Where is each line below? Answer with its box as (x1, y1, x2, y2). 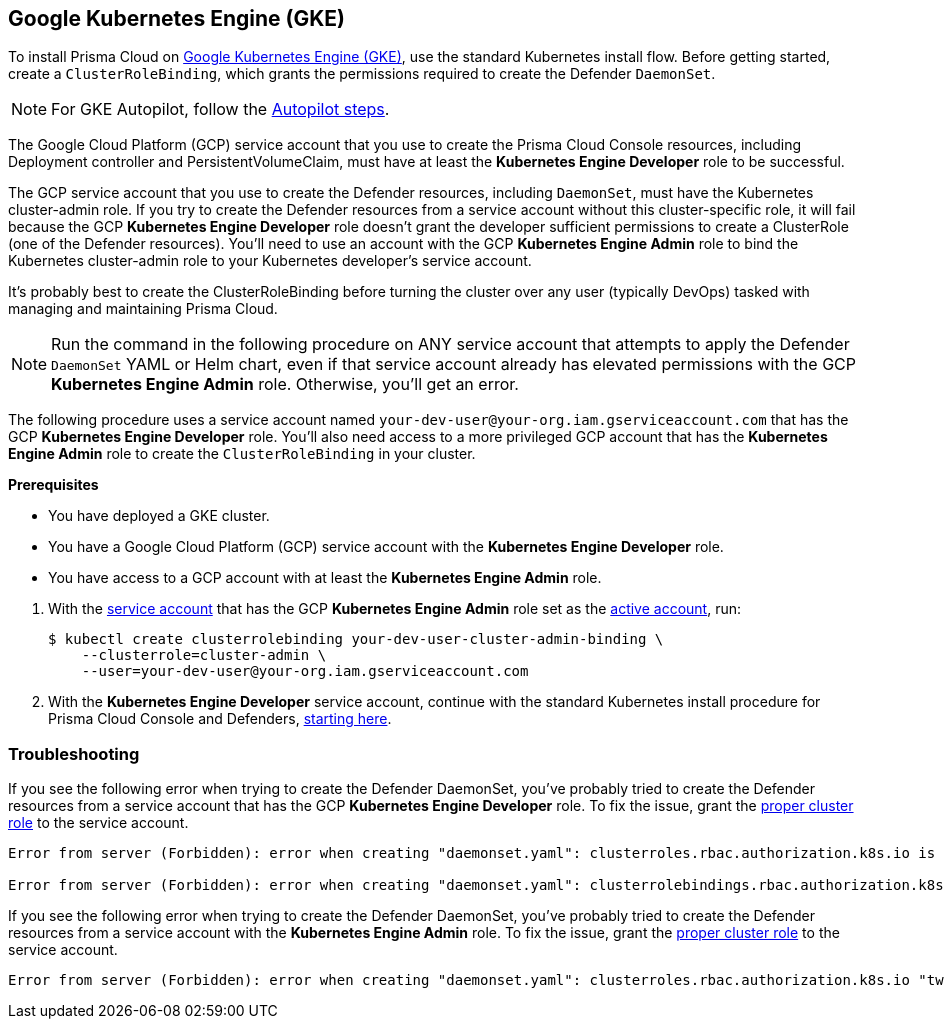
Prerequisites (8, 476, 99, 494)
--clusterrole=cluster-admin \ (81, 647, 327, 664)
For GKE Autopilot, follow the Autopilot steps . (51, 99, 390, 120)
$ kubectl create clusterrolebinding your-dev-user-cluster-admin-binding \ (48, 631, 664, 648)
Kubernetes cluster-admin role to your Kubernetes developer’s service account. (8, 252, 532, 270)
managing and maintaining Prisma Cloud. (8, 300, 278, 318)
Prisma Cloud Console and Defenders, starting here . (48, 710, 392, 728)
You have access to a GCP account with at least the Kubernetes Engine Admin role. (48, 569, 602, 587)
